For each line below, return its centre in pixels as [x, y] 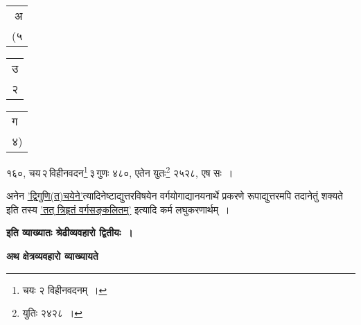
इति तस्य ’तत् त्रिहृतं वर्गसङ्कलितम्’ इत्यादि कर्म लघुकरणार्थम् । [118, 209]
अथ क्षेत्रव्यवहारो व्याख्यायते [52, 256]
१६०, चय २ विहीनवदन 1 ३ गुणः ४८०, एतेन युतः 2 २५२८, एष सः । [120, 172]
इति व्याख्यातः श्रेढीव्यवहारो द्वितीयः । [70, 232]
